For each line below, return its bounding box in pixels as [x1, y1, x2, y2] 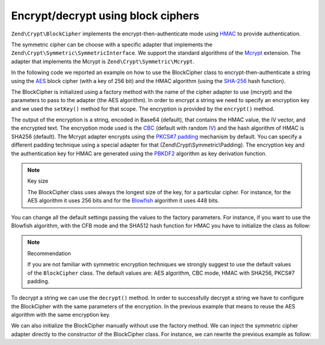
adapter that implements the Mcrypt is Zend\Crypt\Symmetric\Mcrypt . [11, 58, 195, 65]
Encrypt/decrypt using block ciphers [11, 9, 200, 22]
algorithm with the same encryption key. [11, 311, 111, 319]
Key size [27, 177, 49, 185]
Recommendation [27, 249, 72, 257]
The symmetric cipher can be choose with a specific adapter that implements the [11, 41, 213, 48]
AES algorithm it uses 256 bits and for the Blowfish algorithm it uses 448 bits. [27, 197, 220, 204]
